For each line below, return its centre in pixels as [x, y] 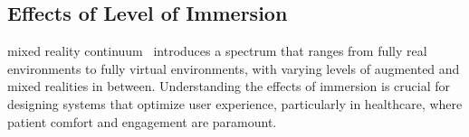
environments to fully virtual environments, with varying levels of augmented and [234, 68]
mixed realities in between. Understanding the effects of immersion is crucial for [229, 86]
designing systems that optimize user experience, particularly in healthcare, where [235, 103]
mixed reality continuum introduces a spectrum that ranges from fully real [217, 51]
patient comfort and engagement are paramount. [142, 121]
